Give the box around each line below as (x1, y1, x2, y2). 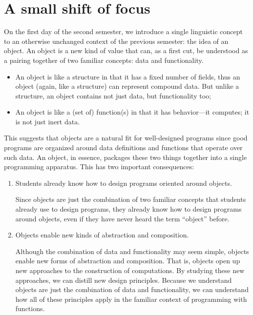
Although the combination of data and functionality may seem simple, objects (15, 246, 249, 256)
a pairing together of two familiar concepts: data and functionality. (4, 55, 204, 65)
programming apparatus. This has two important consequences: (4, 161, 194, 172)
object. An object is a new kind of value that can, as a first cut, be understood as (4, 45, 248, 56)
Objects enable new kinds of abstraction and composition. (15, 230, 189, 240)
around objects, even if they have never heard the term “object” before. (15, 213, 230, 223)
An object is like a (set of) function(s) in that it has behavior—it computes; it (15, 107, 250, 117)
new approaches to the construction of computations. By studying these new (15, 265, 245, 275)
